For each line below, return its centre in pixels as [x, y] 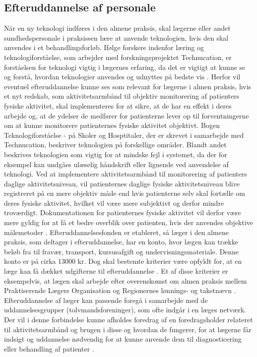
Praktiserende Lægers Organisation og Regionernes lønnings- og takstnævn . [120, 290]
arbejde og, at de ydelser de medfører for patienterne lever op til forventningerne [127, 115]
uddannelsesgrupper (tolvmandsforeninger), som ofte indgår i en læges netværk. [125, 310]
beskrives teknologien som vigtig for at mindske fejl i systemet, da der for [116, 154]
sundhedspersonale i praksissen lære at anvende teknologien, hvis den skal [116, 37]
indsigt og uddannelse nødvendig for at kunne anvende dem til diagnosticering [123, 339]
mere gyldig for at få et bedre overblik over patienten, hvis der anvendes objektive [129, 222]
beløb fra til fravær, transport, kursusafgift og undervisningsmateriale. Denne [122, 251]
